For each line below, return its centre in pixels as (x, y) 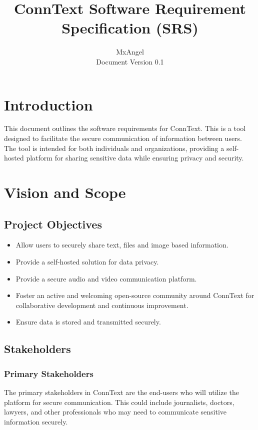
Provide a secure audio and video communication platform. (106, 278)
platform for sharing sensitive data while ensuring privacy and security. (135, 158)
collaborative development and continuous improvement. (102, 305)
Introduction (48, 104)
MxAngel (130, 52)
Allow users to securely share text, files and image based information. (122, 245)
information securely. (36, 421)
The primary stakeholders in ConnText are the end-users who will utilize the (121, 392)
